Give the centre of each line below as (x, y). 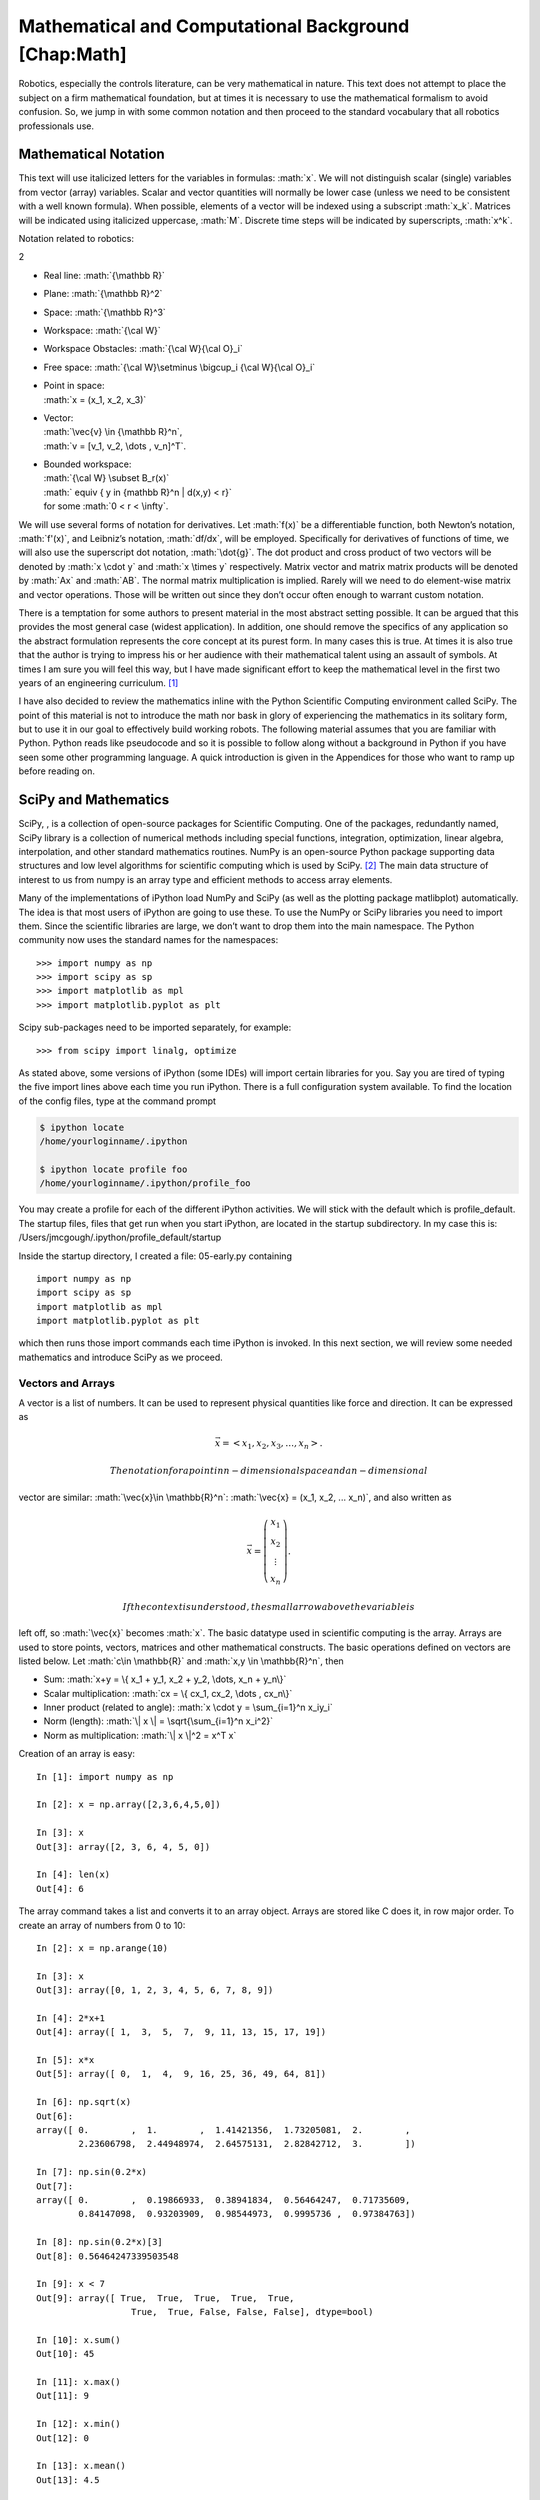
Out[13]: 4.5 (68, 2479)
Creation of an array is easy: (76, 1754)
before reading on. (56, 771)
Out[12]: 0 (63, 2438)
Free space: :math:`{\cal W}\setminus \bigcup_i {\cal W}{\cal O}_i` (179, 367)
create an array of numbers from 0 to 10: (102, 1925)
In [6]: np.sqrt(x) (84, 2102)
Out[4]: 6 (60, 1888)
